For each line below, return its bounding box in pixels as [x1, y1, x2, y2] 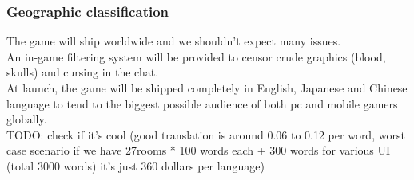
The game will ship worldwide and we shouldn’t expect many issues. [6, 33, 341, 49]
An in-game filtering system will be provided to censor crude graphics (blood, [6, 48, 386, 65]
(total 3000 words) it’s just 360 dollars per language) [6, 157, 265, 174]
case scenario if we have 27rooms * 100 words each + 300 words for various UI [6, 142, 391, 158]
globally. [6, 111, 47, 127]
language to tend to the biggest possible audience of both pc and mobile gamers [6, 95, 398, 112]
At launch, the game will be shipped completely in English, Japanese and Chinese [6, 80, 408, 96]
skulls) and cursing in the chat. [6, 64, 159, 80]
